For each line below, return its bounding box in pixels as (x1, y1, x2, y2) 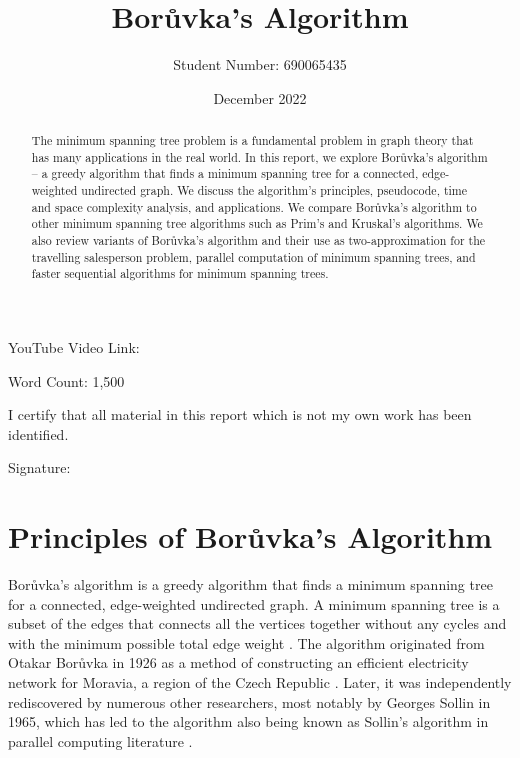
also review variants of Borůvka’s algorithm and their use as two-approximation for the (31, 232, 486, 249)
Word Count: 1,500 (8, 370, 125, 391)
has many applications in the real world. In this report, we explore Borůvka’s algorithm (31, 148, 488, 165)
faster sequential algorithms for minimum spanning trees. (31, 265, 329, 282)
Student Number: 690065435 (173, 54, 347, 75)
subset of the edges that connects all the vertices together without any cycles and (8, 613, 507, 634)
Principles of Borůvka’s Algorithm (8, 516, 493, 557)
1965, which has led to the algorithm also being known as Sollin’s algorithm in (8, 711, 489, 732)
